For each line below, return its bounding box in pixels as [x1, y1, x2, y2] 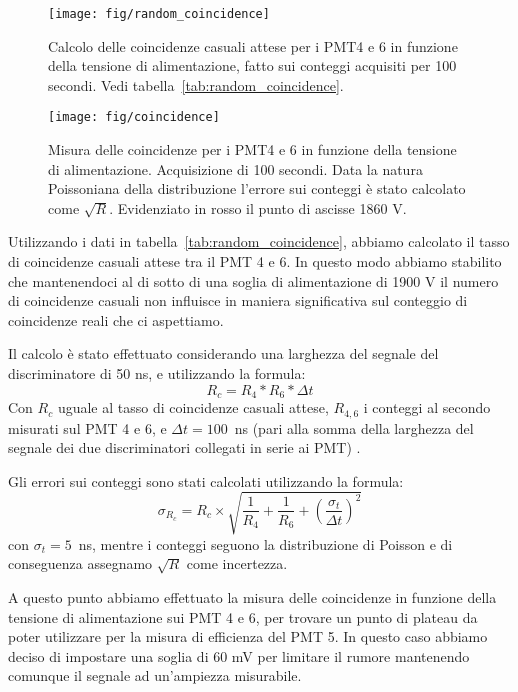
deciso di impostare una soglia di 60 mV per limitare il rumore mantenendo [8, 645, 470, 666]
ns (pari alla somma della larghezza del [234, 417, 474, 438]
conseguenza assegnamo [8, 553, 153, 574]
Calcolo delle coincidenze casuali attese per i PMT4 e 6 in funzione [48, 35, 458, 56]
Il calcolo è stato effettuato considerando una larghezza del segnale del [8, 343, 439, 364]
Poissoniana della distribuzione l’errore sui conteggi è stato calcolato [48, 178, 466, 199]
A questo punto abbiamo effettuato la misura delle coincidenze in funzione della [8, 587, 497, 608]
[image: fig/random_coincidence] [48, 7, 270, 21]
